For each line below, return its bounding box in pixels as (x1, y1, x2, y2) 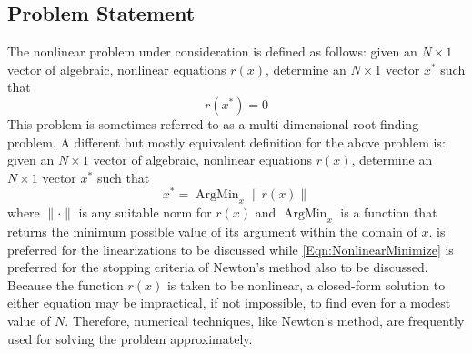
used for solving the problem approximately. (7, 329, 253, 348)
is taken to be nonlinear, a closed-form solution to (166, 275, 446, 294)
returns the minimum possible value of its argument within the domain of (7, 222, 417, 241)
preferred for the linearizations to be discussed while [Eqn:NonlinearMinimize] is (7, 239, 454, 258)
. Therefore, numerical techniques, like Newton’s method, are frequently (65, 311, 465, 329)
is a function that (340, 203, 437, 222)
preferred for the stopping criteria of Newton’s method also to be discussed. (7, 258, 428, 277)
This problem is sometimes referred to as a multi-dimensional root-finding (7, 114, 419, 133)
